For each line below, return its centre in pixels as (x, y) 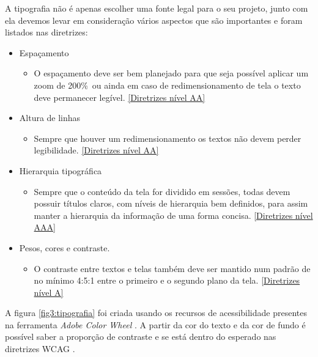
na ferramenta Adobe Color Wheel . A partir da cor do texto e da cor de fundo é (155, 324)
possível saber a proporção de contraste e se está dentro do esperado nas (141, 337)
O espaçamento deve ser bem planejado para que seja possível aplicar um (171, 73)
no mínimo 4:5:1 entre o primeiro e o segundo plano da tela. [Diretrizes (167, 280)
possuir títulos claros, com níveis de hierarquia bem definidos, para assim (171, 203)
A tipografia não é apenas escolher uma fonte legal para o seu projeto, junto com (157, 8)
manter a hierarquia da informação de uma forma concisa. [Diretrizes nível (173, 215)
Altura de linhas (50, 118)
